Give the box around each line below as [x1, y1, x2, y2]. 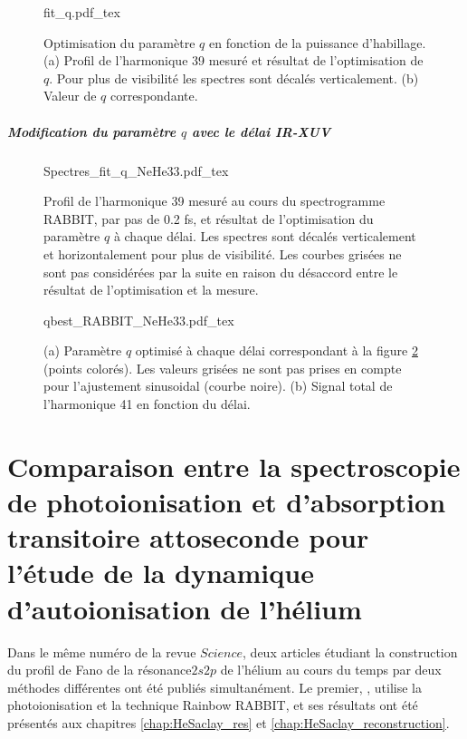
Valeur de [43, 86, 97, 105]
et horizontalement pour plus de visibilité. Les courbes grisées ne [43, 244, 402, 263]
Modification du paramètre [7, 122, 176, 141]
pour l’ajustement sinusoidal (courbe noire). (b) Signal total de [43, 376, 393, 395]
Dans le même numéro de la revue [7, 642, 196, 661]
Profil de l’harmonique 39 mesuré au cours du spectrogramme [43, 191, 386, 210]
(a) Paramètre [43, 341, 122, 360]
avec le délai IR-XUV [192, 122, 331, 141]
